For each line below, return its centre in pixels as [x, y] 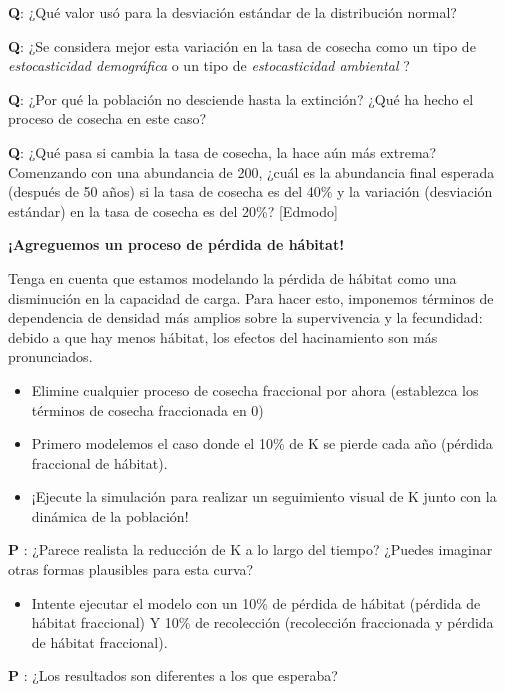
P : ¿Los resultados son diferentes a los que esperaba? [173, 675]
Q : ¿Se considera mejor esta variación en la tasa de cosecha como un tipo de [242, 45]
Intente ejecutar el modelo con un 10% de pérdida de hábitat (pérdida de [256, 602]
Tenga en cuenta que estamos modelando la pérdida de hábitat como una [232, 277]
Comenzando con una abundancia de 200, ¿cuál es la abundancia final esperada [251, 171]
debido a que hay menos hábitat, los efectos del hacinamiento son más [223, 336]
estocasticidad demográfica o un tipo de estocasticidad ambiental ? [209, 65]
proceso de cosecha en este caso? [107, 118]
